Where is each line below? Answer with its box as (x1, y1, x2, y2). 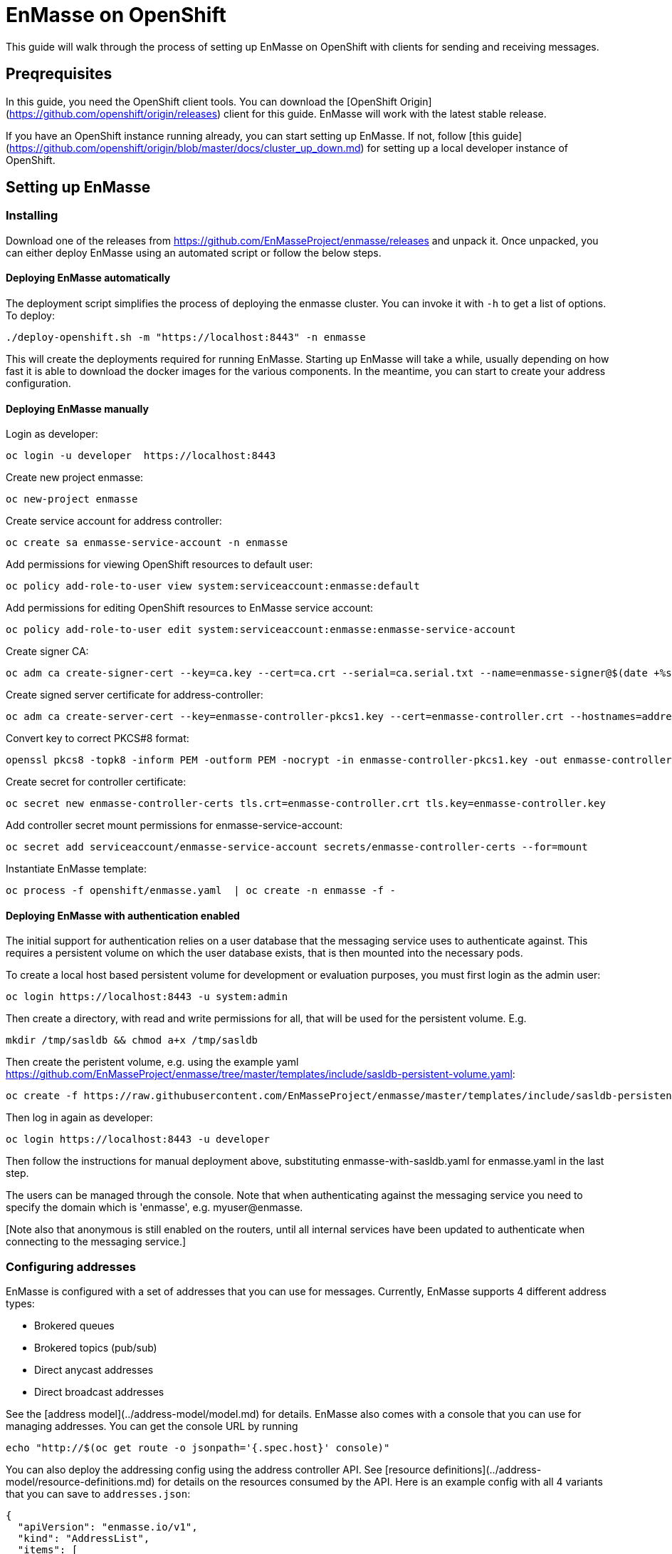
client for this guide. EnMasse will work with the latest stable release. (224, 107, 547, 120)
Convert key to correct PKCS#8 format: (6, 732, 189, 745)
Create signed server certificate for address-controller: (6, 689, 263, 701)
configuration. (6, 377, 71, 390)
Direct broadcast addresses (34, 1386, 164, 1399)
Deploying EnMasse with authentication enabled (6, 909, 240, 922)
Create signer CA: (6, 645, 89, 658)
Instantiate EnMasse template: (6, 863, 147, 875)
